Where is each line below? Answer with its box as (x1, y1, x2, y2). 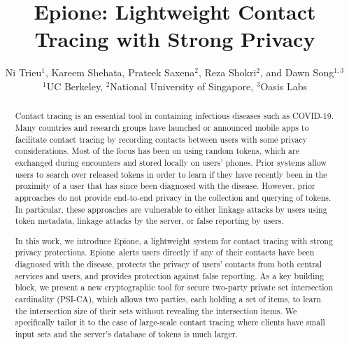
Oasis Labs (260, 78, 307, 93)
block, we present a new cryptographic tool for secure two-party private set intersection (15, 281, 334, 293)
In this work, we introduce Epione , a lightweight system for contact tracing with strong (15, 234, 333, 246)
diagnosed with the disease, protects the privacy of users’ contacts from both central (15, 258, 322, 270)
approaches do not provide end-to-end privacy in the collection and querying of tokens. (15, 191, 332, 203)
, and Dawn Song (259, 65, 334, 80)
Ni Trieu (5, 65, 42, 80)
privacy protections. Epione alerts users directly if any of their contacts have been (15, 246, 315, 258)
